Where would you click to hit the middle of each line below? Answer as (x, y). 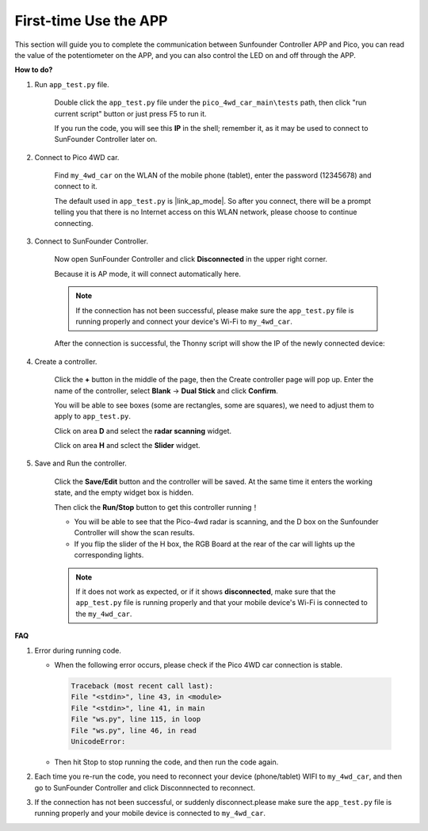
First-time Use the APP (91, 21)
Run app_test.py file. (72, 84)
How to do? (34, 70)
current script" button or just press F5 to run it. (130, 113)
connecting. (74, 223)
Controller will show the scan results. (134, 533)
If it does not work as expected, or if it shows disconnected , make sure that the (206, 592)
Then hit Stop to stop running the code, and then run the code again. (166, 762)
